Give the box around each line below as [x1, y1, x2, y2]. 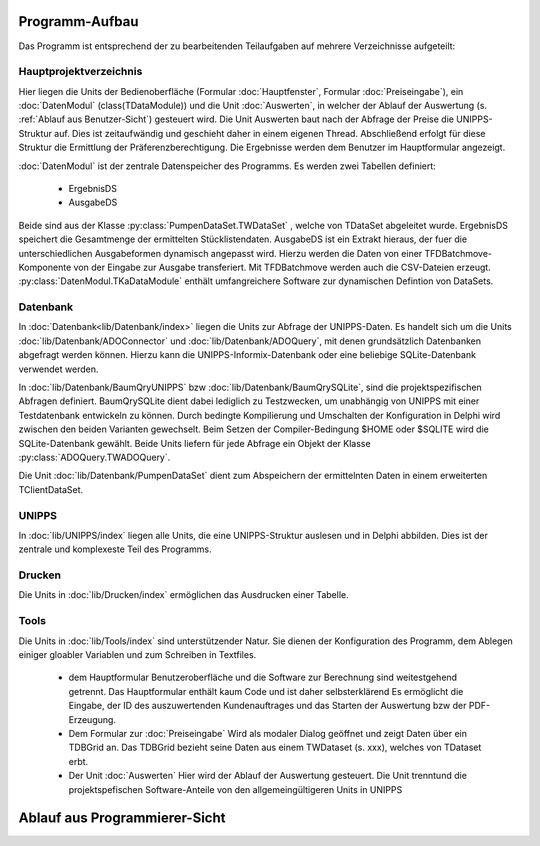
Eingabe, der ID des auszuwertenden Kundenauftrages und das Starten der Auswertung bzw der [68, 700, 467, 712]
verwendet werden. [18, 363, 99, 375]
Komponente [18, 261, 72, 273]
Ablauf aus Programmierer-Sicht [18, 810, 226, 827]
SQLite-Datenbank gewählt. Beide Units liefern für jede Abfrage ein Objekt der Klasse [18, 437, 371, 449]
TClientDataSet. [18, 483, 84, 495]
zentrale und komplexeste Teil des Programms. [18, 543, 212, 555]
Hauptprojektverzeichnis [18, 65, 143, 79]
